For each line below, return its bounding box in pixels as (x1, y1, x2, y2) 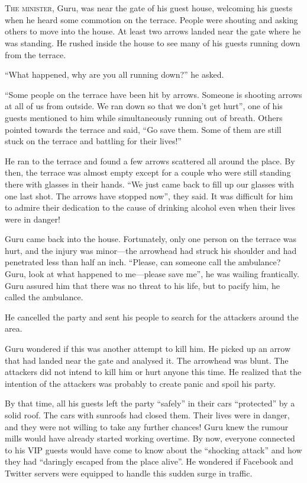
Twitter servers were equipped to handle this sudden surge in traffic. (5, 466, 253, 479)
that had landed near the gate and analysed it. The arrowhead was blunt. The (5, 354, 289, 366)
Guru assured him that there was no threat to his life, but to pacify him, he (5, 279, 280, 291)
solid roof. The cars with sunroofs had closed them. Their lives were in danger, (5, 409, 290, 421)
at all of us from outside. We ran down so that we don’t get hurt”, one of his (5, 100, 283, 112)
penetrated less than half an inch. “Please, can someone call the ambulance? (5, 256, 281, 268)
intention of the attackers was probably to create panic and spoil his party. (5, 377, 276, 389)
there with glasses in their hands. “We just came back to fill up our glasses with (5, 177, 295, 190)
